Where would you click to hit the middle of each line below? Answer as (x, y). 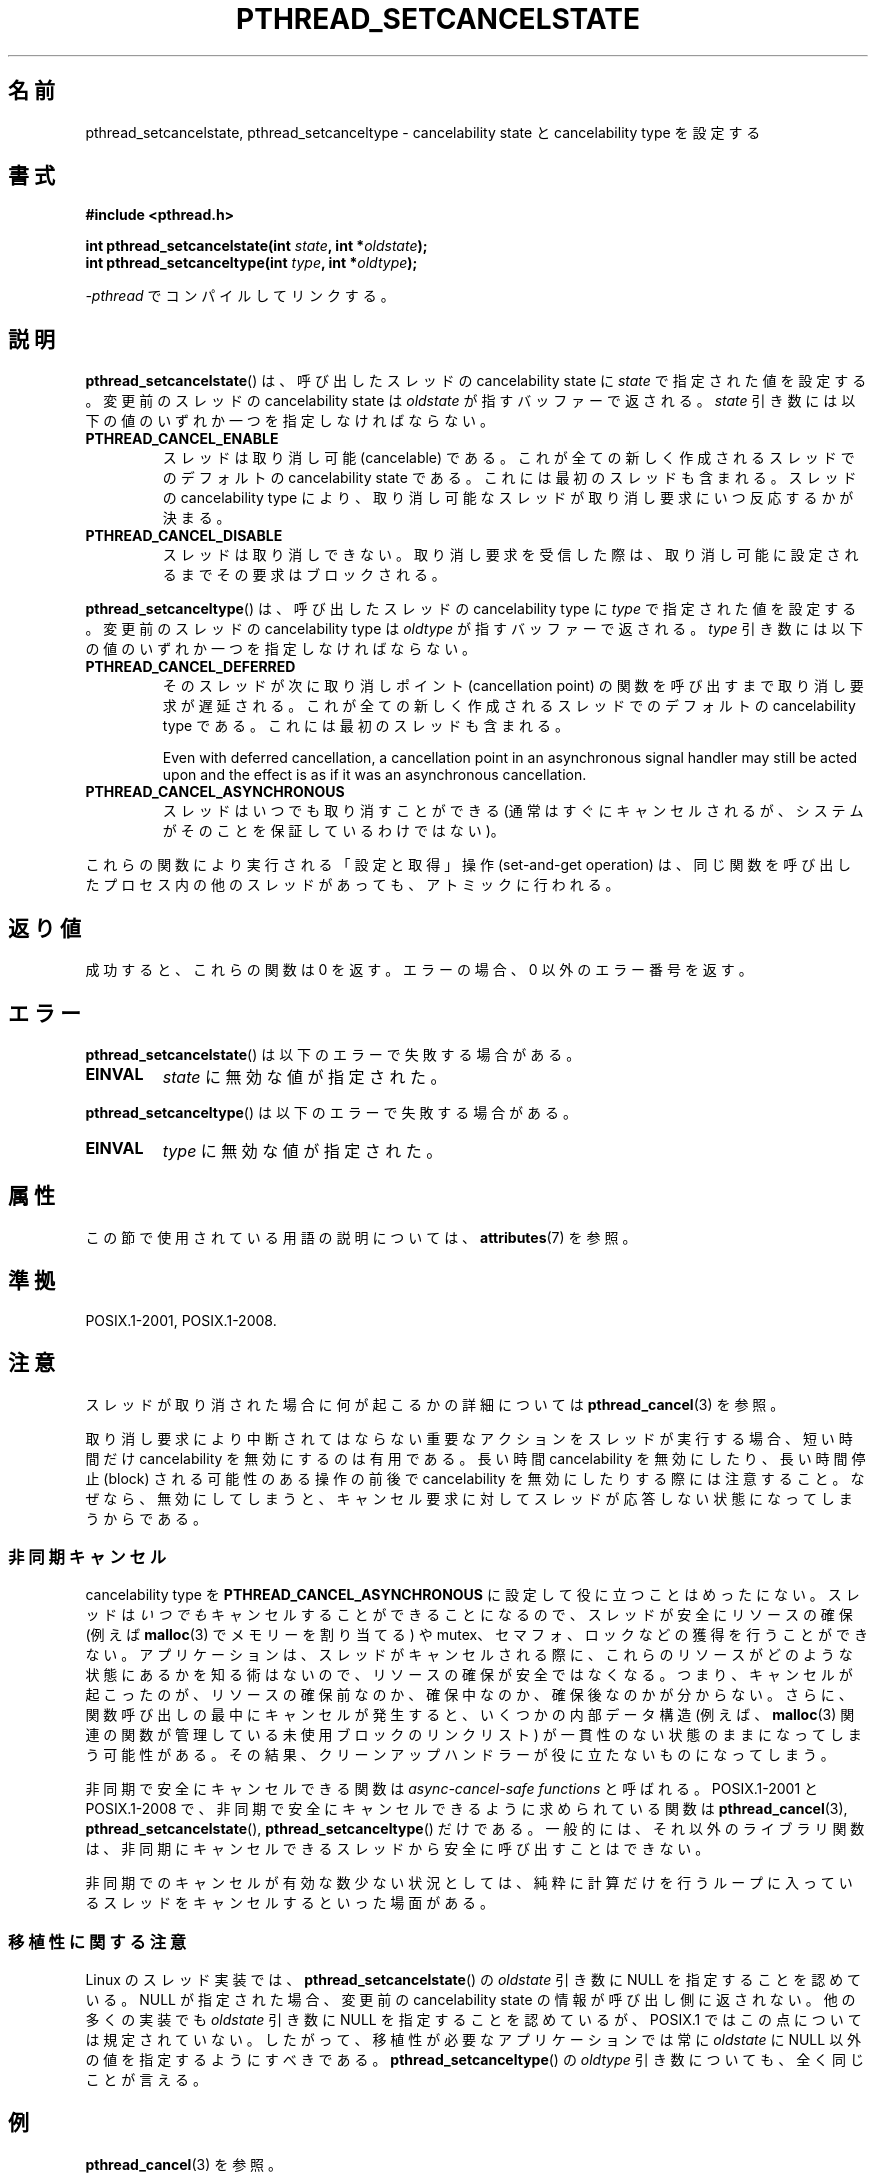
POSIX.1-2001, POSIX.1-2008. (181, 1320)
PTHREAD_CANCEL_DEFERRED (190, 667)
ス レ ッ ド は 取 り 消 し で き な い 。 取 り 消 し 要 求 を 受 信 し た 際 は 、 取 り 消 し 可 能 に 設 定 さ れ (510, 555)
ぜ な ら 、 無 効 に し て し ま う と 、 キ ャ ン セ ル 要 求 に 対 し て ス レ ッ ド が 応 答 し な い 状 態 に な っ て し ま (469, 1498)
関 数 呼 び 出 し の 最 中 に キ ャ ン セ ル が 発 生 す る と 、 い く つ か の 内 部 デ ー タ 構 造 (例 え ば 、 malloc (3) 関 (470, 1715)
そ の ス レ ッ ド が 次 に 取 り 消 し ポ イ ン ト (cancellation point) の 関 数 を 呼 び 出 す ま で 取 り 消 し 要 (513, 686)
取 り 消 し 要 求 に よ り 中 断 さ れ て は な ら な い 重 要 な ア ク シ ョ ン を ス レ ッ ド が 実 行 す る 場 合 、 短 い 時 (469, 1438)
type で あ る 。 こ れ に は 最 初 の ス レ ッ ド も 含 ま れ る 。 (365, 726)
